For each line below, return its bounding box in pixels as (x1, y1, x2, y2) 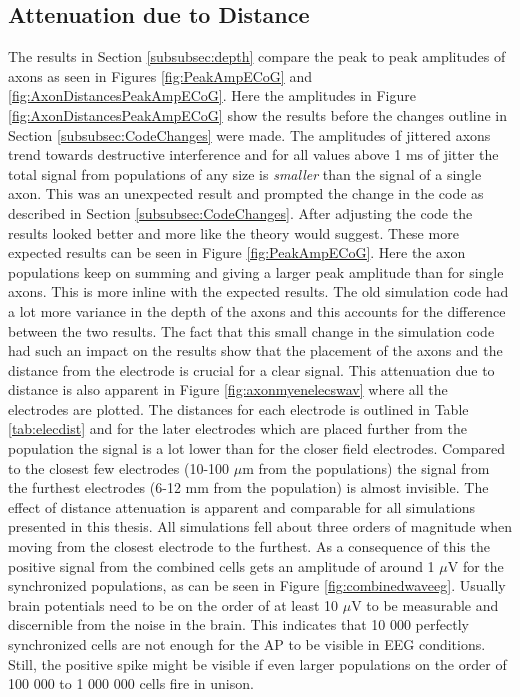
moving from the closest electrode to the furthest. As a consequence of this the (8, 536, 490, 557)
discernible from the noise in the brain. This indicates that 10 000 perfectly (8, 614, 469, 635)
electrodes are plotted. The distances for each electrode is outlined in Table (8, 398, 469, 419)
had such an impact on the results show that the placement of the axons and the (8, 340, 503, 361)
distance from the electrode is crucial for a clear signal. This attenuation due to (8, 359, 495, 380)
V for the (447, 555, 504, 576)
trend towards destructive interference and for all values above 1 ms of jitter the (8, 144, 499, 165)
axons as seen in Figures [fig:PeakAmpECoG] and (8, 65, 312, 86)
